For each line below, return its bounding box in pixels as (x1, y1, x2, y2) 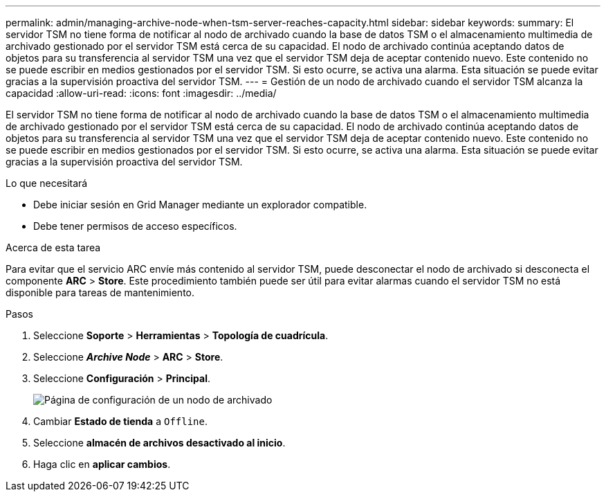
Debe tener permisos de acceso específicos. (33, 220, 237, 232)
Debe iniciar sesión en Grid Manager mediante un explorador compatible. (33, 199, 367, 210)
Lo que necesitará (6, 177, 88, 189)
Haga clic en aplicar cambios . (33, 458, 171, 470)
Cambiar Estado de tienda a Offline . (33, 415, 208, 427)
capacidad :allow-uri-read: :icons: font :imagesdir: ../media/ (6, 87, 277, 99)
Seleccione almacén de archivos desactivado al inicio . (33, 437, 286, 449)
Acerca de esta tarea (6, 242, 101, 253)
